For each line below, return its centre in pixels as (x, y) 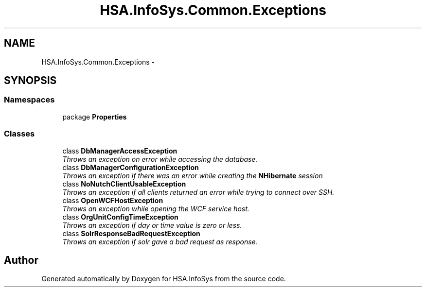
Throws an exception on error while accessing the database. (160, 159)
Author (21, 260)
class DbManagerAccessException (120, 151)
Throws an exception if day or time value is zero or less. (152, 225)
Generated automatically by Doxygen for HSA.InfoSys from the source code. (164, 279)
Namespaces (29, 100)
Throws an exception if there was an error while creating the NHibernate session (193, 175)
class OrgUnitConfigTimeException (120, 217)
